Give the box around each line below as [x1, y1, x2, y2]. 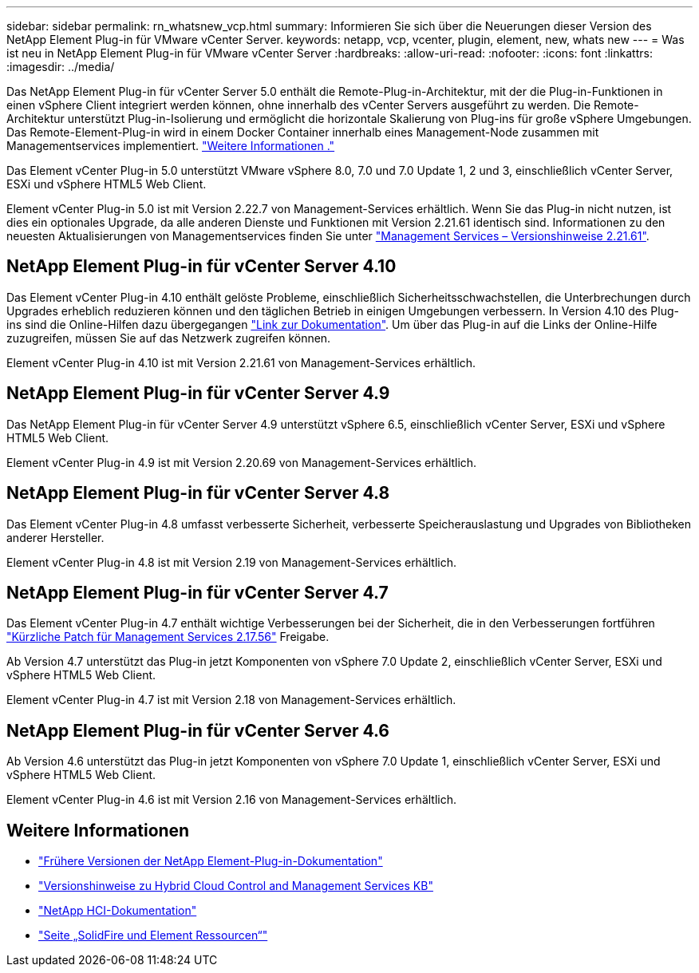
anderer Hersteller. [6, 530, 105, 544]
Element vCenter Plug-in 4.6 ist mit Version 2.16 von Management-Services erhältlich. [6, 793, 457, 807]
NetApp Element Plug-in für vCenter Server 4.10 [6, 256, 397, 277]
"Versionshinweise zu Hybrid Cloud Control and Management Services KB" [38, 879, 433, 893]
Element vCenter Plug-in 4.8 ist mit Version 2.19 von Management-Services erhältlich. [6, 555, 457, 569]
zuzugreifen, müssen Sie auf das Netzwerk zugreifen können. [6, 330, 331, 345]
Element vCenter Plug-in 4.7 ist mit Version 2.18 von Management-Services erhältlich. [6, 693, 456, 707]
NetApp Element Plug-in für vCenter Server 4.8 [6, 483, 390, 504]
